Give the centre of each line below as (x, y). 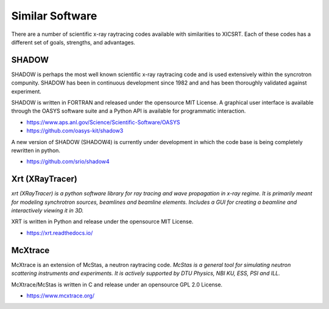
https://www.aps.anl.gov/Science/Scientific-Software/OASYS (103, 122)
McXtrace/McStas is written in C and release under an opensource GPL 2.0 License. (117, 284)
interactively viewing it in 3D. (48, 210)
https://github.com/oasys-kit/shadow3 (75, 131)
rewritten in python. (36, 150)
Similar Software (54, 16)
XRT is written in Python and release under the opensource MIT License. (102, 221)
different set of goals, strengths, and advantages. (73, 42)
